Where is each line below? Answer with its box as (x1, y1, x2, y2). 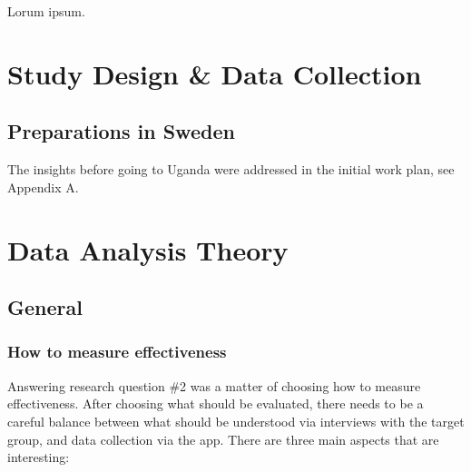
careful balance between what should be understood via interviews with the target (7, 411, 465, 430)
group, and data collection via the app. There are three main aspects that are (7, 429, 439, 448)
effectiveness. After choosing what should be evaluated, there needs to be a (7, 394, 424, 413)
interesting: (7, 447, 70, 467)
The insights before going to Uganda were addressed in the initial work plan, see (7, 160, 455, 179)
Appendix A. (7, 177, 79, 196)
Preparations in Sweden (7, 117, 235, 145)
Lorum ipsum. (7, 2, 85, 20)
